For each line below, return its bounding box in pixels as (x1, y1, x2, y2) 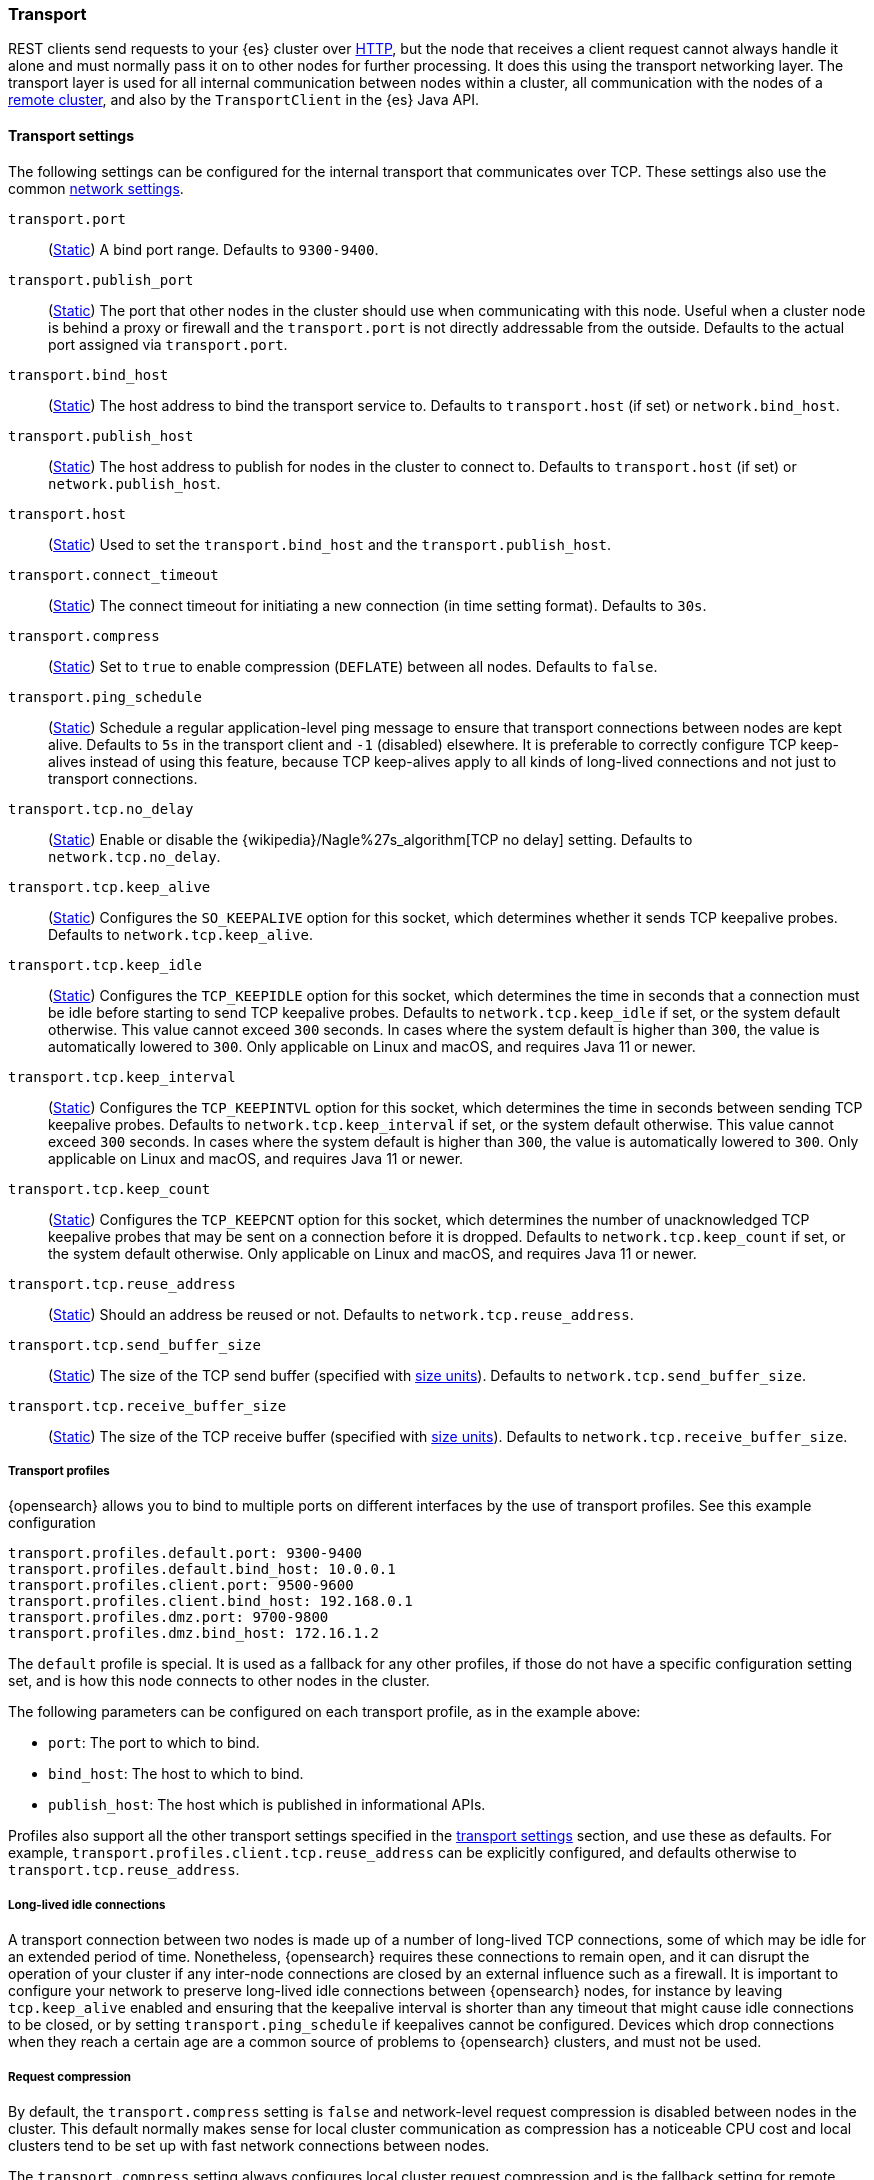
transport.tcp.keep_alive (8, 878, 211, 895)
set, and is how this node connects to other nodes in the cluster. (8, 1672, 430, 1690)
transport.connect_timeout (8, 566, 219, 583)
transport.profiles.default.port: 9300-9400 (8, 1545, 363, 1562)
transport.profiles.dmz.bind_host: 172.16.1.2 (8, 1625, 379, 1642)
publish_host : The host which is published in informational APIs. (48, 1796, 486, 1814)
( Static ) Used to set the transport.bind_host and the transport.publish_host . (48, 535, 612, 553)
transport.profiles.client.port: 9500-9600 (8, 1577, 354, 1594)
